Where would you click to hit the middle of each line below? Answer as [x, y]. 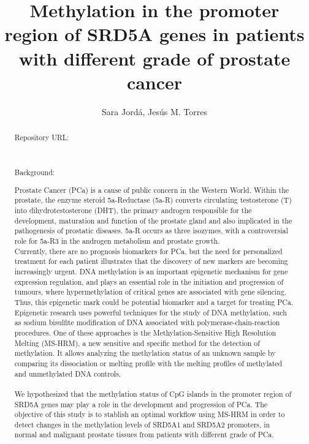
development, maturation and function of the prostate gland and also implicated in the [153, 220]
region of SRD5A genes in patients [154, 34]
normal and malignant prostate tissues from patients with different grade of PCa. [144, 435]
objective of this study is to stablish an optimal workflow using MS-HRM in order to [150, 414]
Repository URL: [42, 137]
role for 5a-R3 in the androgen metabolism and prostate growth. [117, 241]
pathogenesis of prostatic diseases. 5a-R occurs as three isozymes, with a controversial [151, 231]
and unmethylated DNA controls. [68, 373]
